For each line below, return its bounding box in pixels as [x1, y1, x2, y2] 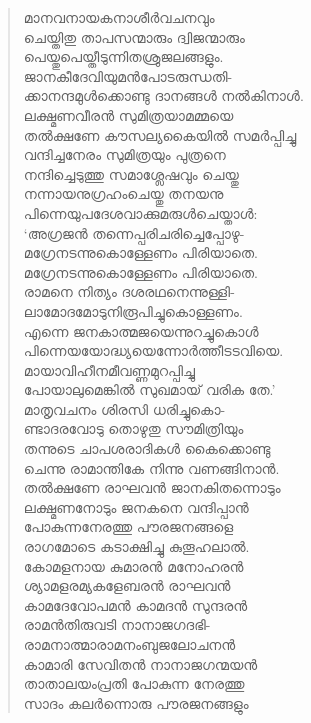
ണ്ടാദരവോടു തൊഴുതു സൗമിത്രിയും [23, 418, 244, 439]
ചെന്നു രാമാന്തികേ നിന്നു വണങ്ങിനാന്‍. [23, 457, 280, 478]
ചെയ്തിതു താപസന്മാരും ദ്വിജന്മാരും [23, 26, 245, 47]
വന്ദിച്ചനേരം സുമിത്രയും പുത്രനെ [23, 144, 226, 165]
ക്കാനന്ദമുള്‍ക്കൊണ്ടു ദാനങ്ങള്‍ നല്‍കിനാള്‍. [23, 85, 304, 106]
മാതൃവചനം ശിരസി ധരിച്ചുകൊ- [23, 398, 226, 419]
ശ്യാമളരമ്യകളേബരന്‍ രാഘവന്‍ [23, 575, 231, 596]
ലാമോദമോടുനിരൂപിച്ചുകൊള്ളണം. [23, 300, 243, 321]
